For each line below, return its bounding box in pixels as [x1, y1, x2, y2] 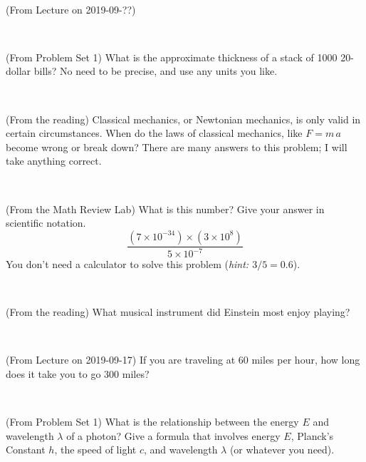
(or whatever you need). [229, 442, 335, 457]
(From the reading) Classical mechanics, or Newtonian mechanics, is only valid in [6, 111, 361, 126]
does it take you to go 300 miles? [6, 366, 150, 381]
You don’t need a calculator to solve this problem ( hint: [6, 257, 249, 272]
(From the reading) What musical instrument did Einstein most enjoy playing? [6, 304, 350, 319]
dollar [6, 63, 31, 78]
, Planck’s [291, 428, 334, 443]
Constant [6, 442, 46, 457]
